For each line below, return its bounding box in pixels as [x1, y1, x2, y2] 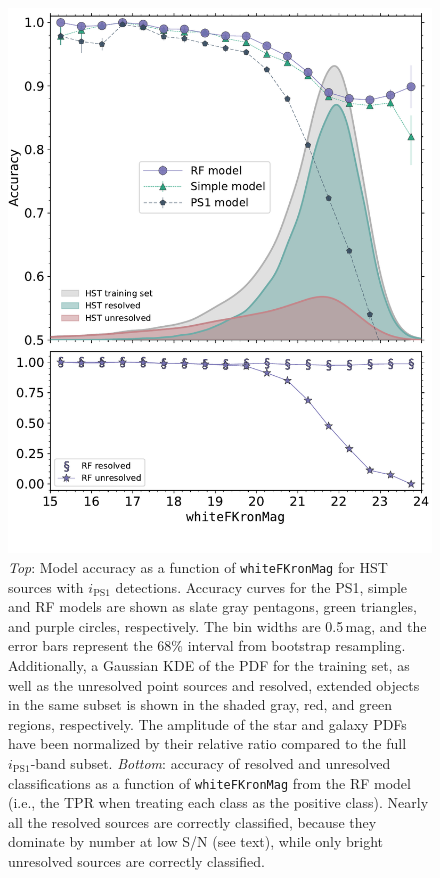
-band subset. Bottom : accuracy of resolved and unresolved [30, 753, 391, 774]
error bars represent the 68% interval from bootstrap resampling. [8, 635, 406, 656]
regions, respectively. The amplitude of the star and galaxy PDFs [8, 713, 407, 734]
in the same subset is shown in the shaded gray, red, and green [8, 694, 393, 715]
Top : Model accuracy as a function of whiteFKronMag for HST [8, 557, 388, 578]
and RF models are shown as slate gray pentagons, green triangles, [8, 596, 417, 617]
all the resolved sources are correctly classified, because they [8, 811, 377, 832]
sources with [8, 576, 84, 597]
